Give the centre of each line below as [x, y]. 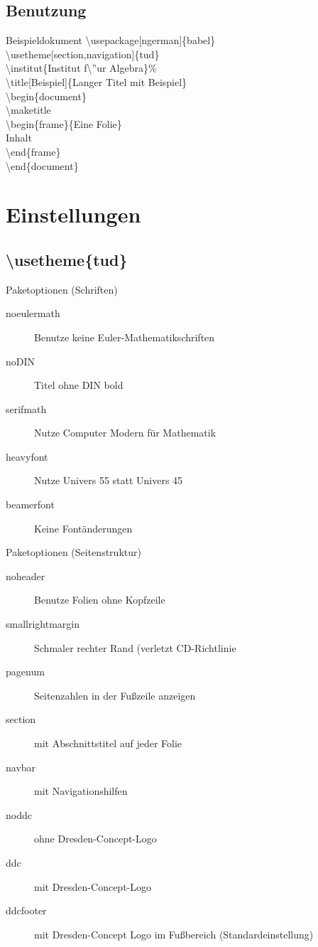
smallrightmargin [43, 624]
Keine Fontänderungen [83, 528]
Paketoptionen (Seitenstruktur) [73, 552]
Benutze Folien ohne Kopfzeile [100, 600]
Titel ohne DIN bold [79, 385]
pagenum [25, 672]
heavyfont [27, 456]
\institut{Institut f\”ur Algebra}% [81, 68]
